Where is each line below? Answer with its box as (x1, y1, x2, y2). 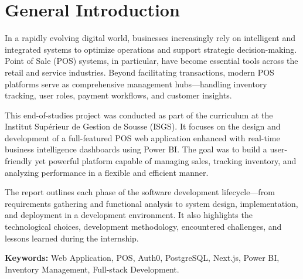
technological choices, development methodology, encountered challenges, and (5, 220, 282, 233)
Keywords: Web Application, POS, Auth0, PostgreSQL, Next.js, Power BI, (5, 251, 280, 264)
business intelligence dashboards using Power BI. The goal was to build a (5, 143, 267, 155)
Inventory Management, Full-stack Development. (5, 263, 179, 275)
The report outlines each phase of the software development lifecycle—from (5, 186, 275, 198)
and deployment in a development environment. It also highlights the (5, 209, 253, 221)
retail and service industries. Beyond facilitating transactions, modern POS (5, 66, 274, 78)
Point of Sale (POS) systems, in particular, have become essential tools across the (5, 55, 298, 67)
